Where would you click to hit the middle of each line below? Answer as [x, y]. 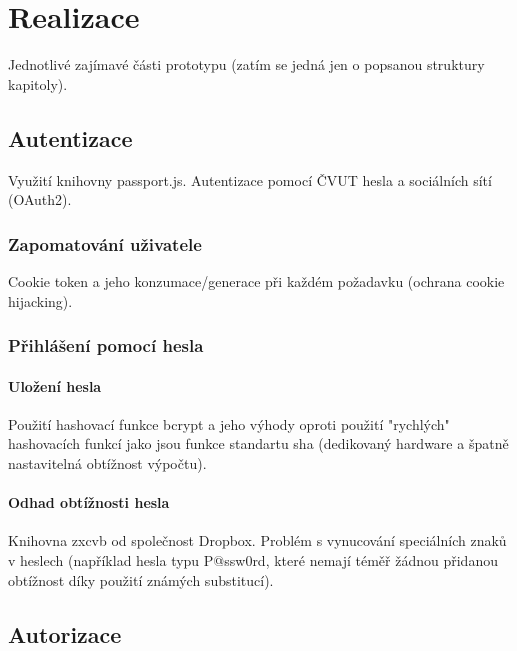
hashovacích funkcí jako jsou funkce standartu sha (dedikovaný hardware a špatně [258, 443]
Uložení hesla [55, 385]
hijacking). [40, 300]
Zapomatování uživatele [105, 243]
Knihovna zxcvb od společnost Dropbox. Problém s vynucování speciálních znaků [257, 540]
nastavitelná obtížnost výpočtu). [107, 462]
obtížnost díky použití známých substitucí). [141, 579]
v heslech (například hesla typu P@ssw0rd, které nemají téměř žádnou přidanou [253, 559]
